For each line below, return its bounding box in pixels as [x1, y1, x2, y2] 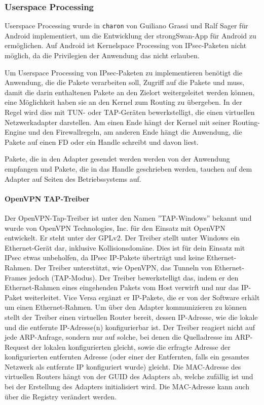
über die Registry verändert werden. [5, 391, 117, 401]
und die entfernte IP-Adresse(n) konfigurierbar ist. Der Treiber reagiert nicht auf [5, 321, 255, 332]
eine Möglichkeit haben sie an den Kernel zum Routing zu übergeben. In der [5, 97, 242, 107]
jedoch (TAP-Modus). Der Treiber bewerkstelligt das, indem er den [29, 272, 239, 282]
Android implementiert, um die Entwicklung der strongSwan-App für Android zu [5, 30, 256, 40]
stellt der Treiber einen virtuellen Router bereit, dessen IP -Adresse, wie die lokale [5, 311, 258, 322]
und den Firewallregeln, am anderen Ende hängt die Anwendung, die [28, 127, 242, 137]
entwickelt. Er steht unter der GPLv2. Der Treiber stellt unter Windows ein [5, 232, 240, 243]
